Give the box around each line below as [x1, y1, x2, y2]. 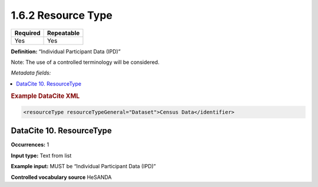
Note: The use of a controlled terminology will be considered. [11, 59, 160, 66]
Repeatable [47, 29, 80, 37]
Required [14, 29, 41, 37]
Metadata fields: [11, 69, 51, 76]
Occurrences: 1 [11, 141, 49, 148]
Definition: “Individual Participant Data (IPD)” [11, 47, 121, 55]
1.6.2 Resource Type [11, 9, 113, 22]
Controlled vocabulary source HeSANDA [11, 174, 112, 181]
